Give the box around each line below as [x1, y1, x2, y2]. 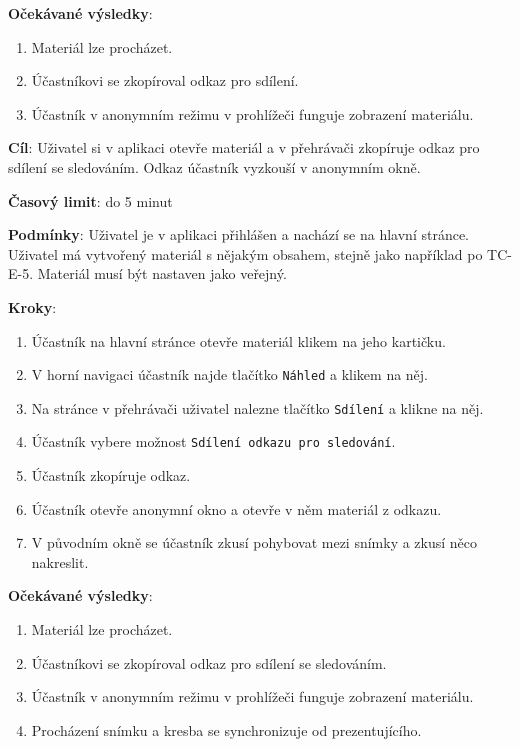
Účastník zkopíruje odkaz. [31, 465, 191, 486]
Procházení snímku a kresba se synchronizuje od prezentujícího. [31, 719, 422, 740]
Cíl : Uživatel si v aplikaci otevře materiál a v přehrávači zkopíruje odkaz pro [8, 137, 480, 158]
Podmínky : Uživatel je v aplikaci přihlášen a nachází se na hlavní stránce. [8, 224, 470, 245]
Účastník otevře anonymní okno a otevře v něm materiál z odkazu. [31, 498, 442, 519]
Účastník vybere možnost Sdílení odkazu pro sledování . [31, 431, 396, 452]
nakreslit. [31, 551, 89, 572]
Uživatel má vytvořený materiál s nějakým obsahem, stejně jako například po [8, 243, 483, 264]
